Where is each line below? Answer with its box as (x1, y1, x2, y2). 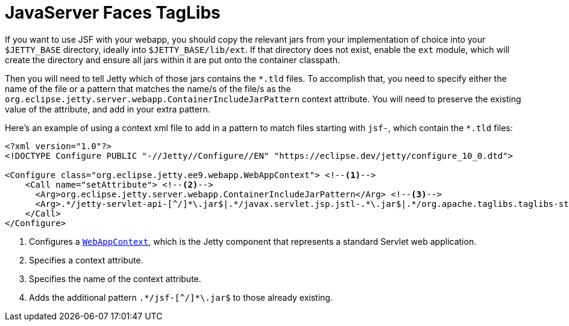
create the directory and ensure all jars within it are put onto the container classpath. (5, 54, 340, 65)
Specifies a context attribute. (29, 254, 143, 265)
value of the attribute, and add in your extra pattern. (5, 103, 210, 114)
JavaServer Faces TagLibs (5, 2, 221, 23)
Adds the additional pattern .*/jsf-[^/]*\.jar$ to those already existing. (29, 292, 333, 303)
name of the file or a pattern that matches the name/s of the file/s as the (5, 83, 291, 94)
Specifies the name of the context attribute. (29, 273, 201, 284)
